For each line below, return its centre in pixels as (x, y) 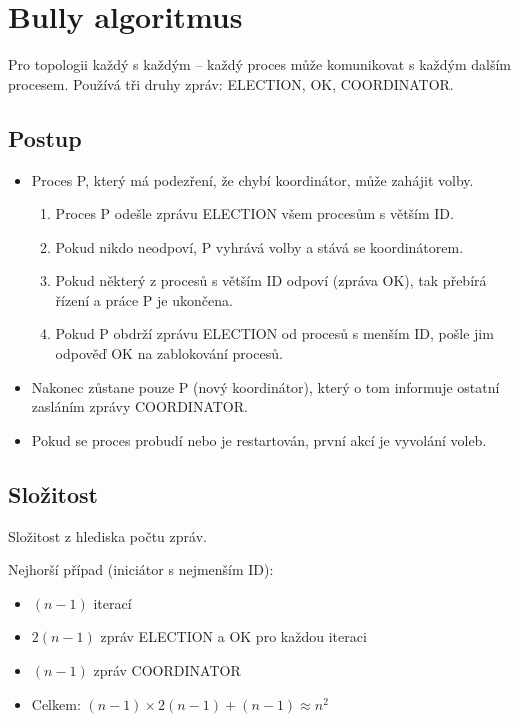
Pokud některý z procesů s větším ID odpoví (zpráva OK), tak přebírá (271, 280)
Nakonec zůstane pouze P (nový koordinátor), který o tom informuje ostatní (265, 386)
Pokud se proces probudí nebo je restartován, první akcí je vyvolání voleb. (259, 439)
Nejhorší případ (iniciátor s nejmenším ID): (141, 569)
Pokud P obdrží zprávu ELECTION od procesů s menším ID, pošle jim (274, 333)
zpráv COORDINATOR (167, 670)
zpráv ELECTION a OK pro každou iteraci (233, 636)
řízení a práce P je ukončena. (144, 299)
